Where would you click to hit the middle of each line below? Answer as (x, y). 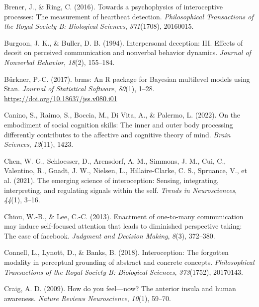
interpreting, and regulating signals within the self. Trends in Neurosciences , (121, 190)
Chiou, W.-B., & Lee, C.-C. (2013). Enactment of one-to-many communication (124, 216)
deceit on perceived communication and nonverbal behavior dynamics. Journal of (128, 52)
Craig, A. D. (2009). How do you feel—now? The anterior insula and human (120, 288)
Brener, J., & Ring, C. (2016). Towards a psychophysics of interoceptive (114, 6)
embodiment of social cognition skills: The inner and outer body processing (119, 124)
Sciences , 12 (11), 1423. (39, 144)
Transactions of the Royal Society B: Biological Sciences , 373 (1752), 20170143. (124, 272)
